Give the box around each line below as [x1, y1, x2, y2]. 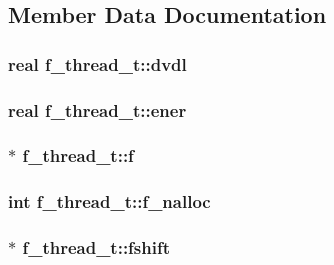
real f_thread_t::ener [8, 97, 187, 122]
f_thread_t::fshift [22, 235, 171, 260]
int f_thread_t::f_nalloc [8, 189, 211, 214]
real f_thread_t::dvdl [8, 51, 187, 76]
